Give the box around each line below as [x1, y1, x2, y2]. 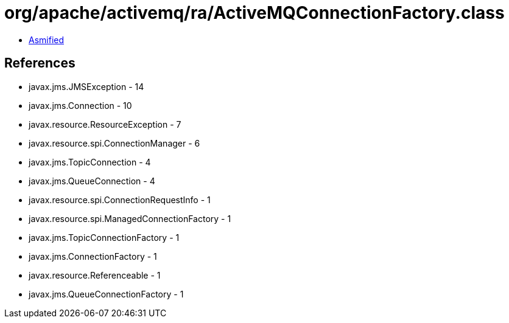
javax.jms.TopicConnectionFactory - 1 [29, 232, 180, 243]
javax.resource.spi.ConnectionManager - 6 [29, 137, 200, 148]
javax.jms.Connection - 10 [29, 100, 132, 111]
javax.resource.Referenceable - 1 [29, 269, 161, 280]
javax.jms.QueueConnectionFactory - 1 [29, 288, 184, 299]
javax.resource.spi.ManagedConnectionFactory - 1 [29, 213, 231, 224]
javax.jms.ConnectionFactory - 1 [29, 251, 157, 262]
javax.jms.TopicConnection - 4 [29, 156, 151, 167]
